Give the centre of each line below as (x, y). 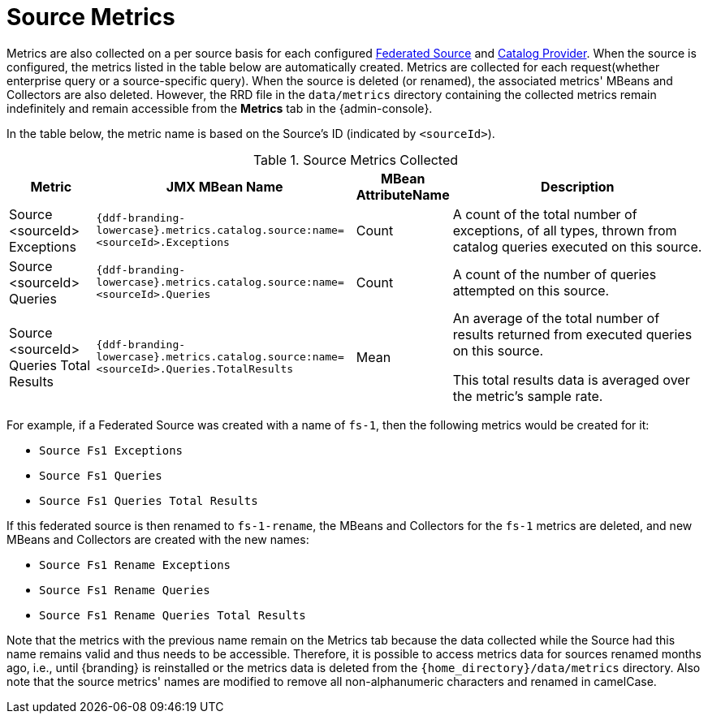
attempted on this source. (531, 290)
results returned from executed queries (572, 334)
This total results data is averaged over (571, 379)
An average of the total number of (556, 318)
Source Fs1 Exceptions (111, 450)
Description (578, 186)
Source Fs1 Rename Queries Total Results (173, 615)
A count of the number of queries (555, 274)
